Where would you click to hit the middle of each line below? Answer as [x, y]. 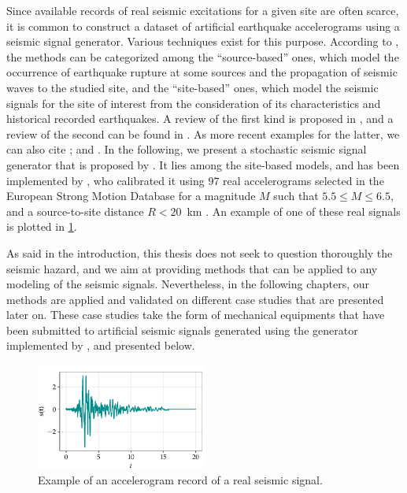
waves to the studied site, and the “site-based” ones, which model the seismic [192, 87]
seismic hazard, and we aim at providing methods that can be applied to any [192, 268]
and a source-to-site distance [75, 211]
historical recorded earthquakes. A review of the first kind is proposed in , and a [200, 119]
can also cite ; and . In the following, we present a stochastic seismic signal [187, 149]
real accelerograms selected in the [303, 180]
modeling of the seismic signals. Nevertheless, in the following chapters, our [188, 284]
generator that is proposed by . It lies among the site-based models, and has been [203, 164]
